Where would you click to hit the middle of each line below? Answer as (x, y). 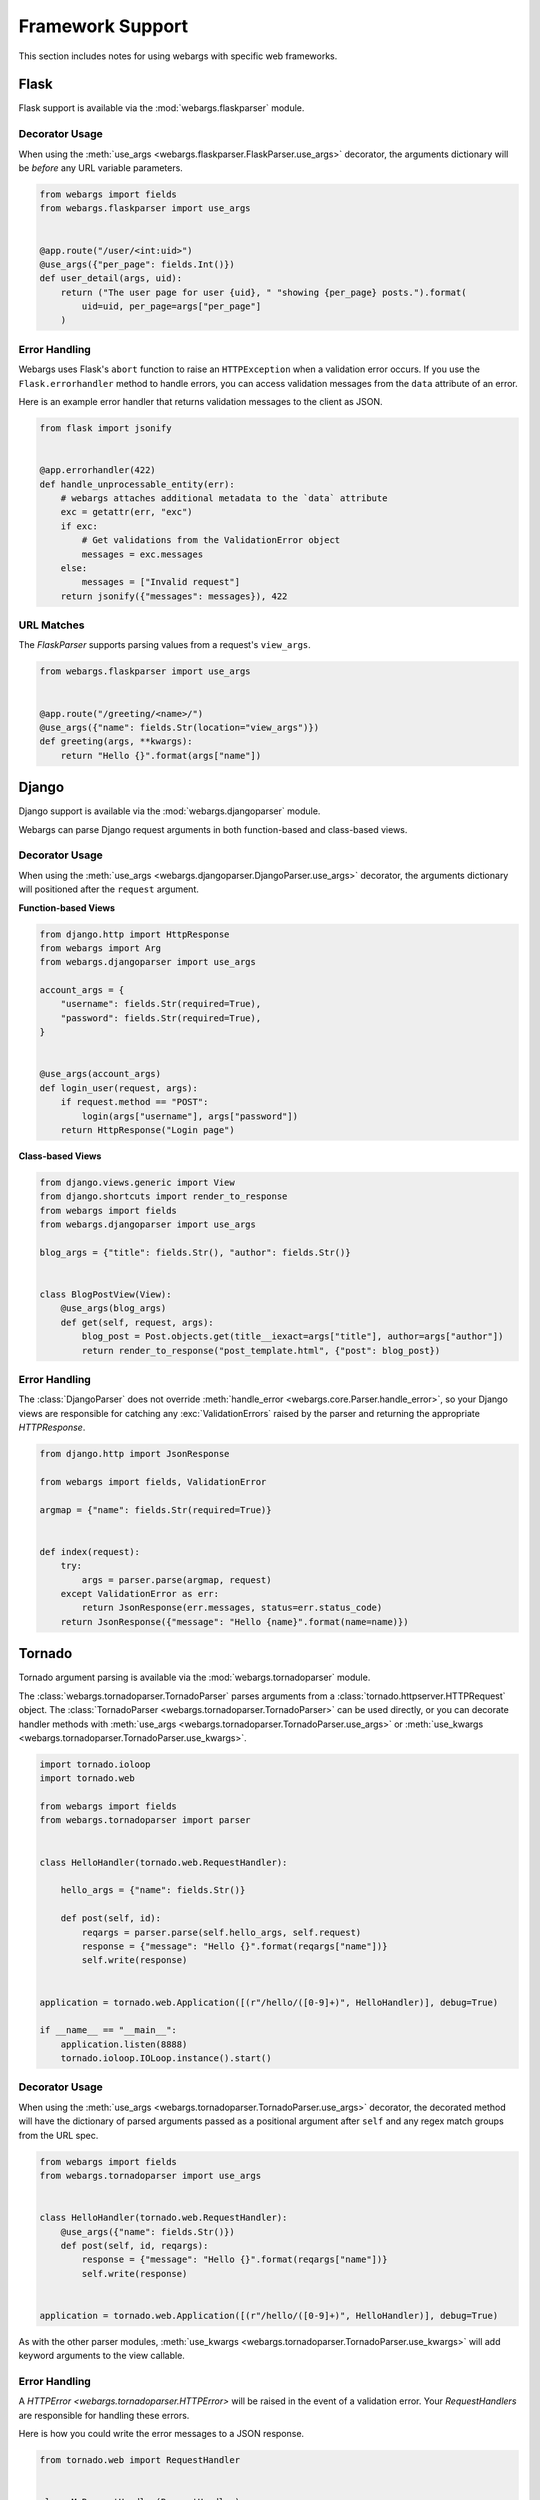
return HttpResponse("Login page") (147, 1130)
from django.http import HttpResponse (134, 934)
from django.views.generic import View (137, 1182)
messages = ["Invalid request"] (160, 582)
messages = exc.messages (142, 554)
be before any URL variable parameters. (101, 167)
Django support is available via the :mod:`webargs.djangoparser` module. (169, 811)
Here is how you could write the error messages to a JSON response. (161, 2434)
